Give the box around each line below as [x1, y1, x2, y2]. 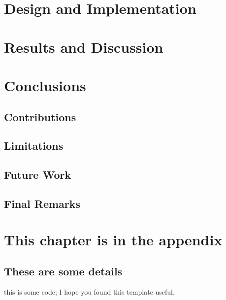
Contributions [4, 109, 76, 124]
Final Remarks [4, 196, 81, 211]
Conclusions [4, 75, 86, 95]
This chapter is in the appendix [4, 230, 223, 250]
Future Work [4, 167, 71, 182]
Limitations [4, 138, 64, 153]
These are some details [4, 264, 123, 279]
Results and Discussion [4, 36, 163, 57]
